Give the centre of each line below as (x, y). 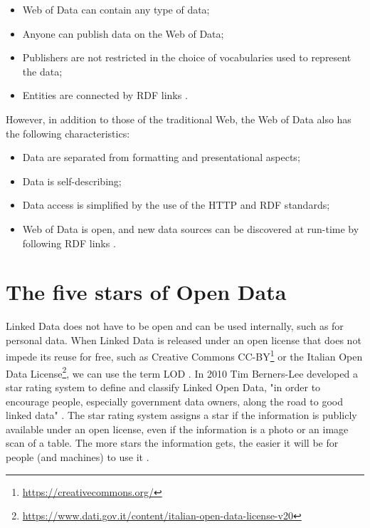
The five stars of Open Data (146, 292)
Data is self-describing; (72, 181)
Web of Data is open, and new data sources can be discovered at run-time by (191, 228)
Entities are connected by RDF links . (105, 95)
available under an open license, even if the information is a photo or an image (177, 429)
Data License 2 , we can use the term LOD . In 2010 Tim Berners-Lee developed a (182, 372)
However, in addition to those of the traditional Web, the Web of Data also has (179, 119)
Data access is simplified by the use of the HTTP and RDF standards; (176, 205)
